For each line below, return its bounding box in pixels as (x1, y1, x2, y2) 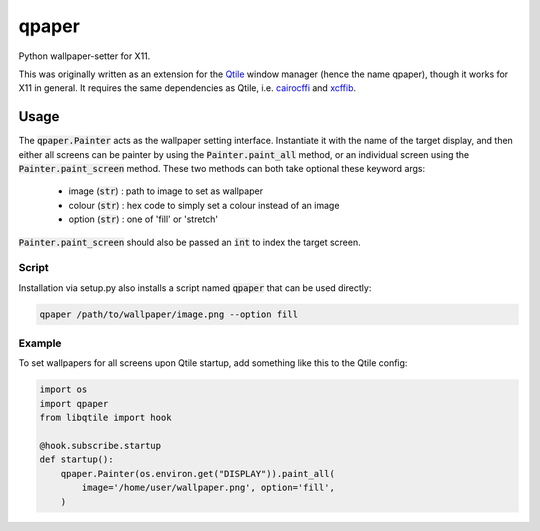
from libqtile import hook (39, 412, 172, 424)
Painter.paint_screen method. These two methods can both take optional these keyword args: (18, 163, 426, 175)
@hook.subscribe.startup (39, 440, 162, 451)
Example (18, 336, 62, 350)
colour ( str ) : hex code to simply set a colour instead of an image (68, 199, 340, 211)
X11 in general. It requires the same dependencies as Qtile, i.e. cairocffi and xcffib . (18, 82, 357, 94)
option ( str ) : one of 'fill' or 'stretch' (68, 213, 219, 225)
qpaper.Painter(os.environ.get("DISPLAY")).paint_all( (60, 468, 335, 479)
